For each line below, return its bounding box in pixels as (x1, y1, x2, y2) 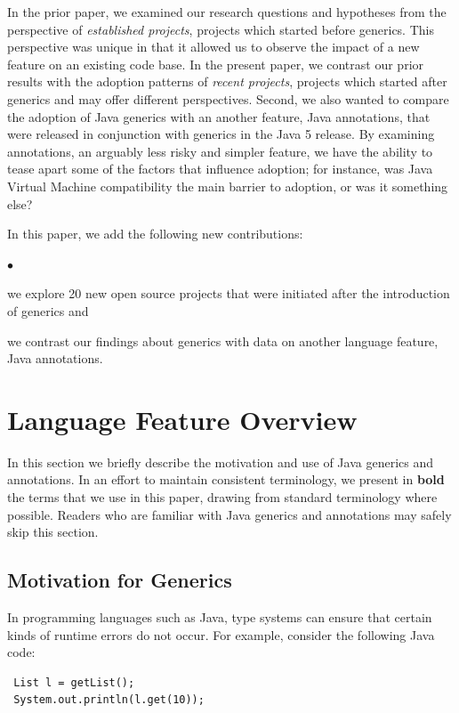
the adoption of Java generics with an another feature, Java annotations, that (7, 107, 431, 126)
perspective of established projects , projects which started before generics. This (7, 20, 434, 38)
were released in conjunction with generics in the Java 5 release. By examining (7, 125, 435, 143)
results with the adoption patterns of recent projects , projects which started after (7, 72, 447, 91)
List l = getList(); (13, 676, 135, 689)
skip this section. (7, 523, 99, 541)
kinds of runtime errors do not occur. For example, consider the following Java (7, 625, 435, 644)
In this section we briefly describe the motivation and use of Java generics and (7, 452, 433, 471)
